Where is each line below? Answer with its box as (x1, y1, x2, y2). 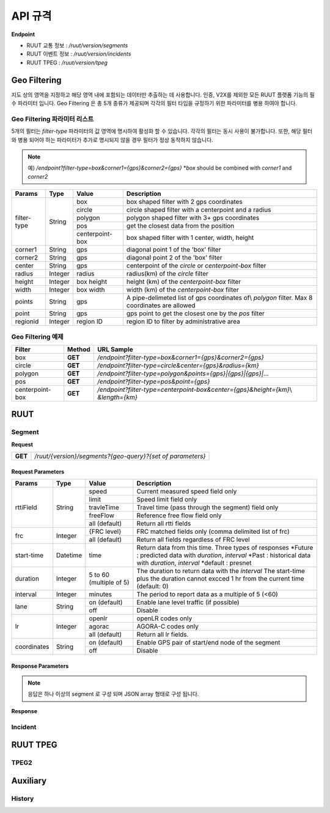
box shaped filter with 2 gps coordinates (126, 198, 243, 206)
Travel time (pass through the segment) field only (136, 503, 279, 512)
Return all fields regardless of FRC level (136, 536, 250, 544)
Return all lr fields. (136, 631, 189, 639)
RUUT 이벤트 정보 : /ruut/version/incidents (26, 50, 131, 58)
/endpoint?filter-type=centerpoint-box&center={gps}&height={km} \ (97, 385, 293, 394)
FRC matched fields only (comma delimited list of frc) (136, 527, 290, 536)
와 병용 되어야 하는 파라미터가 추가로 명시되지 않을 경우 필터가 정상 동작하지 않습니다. (11, 136, 213, 143)
